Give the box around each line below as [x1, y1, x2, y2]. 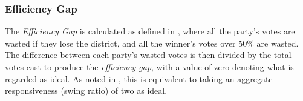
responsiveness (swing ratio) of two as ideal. [5, 84, 168, 97]
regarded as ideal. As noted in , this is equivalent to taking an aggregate [5, 72, 273, 85]
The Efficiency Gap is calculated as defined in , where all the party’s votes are [5, 25, 295, 37]
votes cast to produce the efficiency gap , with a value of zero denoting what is [5, 60, 294, 73]
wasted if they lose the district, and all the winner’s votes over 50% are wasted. [5, 36, 299, 49]
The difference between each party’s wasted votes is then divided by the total [5, 48, 292, 61]
